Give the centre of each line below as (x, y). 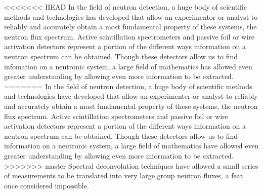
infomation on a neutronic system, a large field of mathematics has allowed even (128, 66)
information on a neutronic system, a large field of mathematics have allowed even (131, 146)
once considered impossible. (47, 185)
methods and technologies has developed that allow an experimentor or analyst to (131, 16)
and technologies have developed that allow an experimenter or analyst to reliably (131, 96)
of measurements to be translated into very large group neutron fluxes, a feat (124, 176)
